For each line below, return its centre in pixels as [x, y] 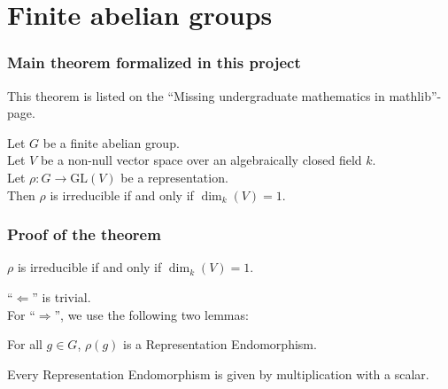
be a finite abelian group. [111, 142]
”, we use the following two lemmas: [151, 314]
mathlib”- [415, 95]
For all [25, 344]
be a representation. [174, 177]
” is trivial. [62, 296]
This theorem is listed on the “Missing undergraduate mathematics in [196, 95]
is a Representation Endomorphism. [220, 344]
